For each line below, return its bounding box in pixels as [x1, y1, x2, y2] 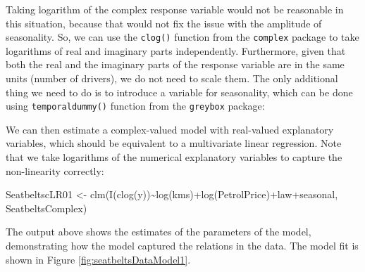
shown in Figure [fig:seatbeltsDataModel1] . [6, 252, 191, 266]
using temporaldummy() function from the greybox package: [6, 98, 265, 113]
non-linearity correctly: [6, 163, 104, 178]
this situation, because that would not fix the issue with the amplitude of [6, 15, 322, 30]
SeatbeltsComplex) [6, 200, 87, 215]
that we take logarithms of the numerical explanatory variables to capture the [6, 150, 342, 164]
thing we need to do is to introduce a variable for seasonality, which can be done [6, 84, 353, 99]
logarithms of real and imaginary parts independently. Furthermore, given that [6, 43, 346, 58]
